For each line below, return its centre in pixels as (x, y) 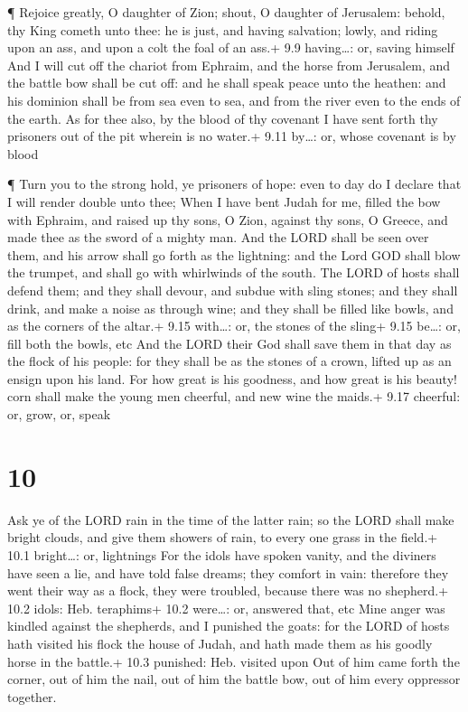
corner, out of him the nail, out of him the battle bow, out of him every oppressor (234, 679)
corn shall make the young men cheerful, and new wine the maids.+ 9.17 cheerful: (234, 396)
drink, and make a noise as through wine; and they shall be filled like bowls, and (230, 308)
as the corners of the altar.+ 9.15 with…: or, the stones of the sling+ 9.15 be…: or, (234, 326)
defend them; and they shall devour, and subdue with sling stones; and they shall (233, 290)
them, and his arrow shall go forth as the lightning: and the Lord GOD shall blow (234, 254)
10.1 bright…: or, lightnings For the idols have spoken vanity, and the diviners (222, 554)
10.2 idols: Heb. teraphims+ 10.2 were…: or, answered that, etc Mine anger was (226, 608)
